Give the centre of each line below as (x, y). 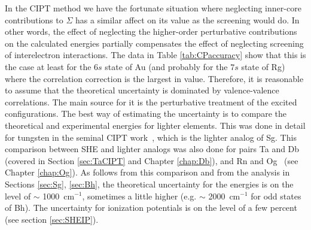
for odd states (276, 196)
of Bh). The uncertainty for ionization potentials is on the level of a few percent (151, 208)
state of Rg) (263, 66)
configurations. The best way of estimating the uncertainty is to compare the (146, 114)
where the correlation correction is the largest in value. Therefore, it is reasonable (154, 78)
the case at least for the (48, 66)
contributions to (34, 19)
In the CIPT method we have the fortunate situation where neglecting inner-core (153, 8)
